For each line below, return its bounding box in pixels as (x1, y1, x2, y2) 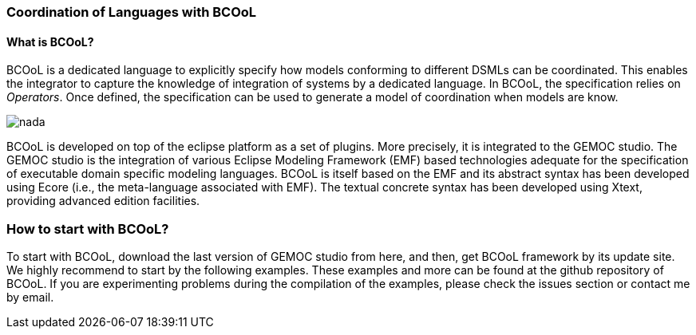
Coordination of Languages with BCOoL (6, 4, 257, 20)
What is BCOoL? (6, 34, 94, 49)
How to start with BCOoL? (6, 220, 169, 237)
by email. (6, 290, 54, 304)
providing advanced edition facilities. (6, 194, 200, 208)
